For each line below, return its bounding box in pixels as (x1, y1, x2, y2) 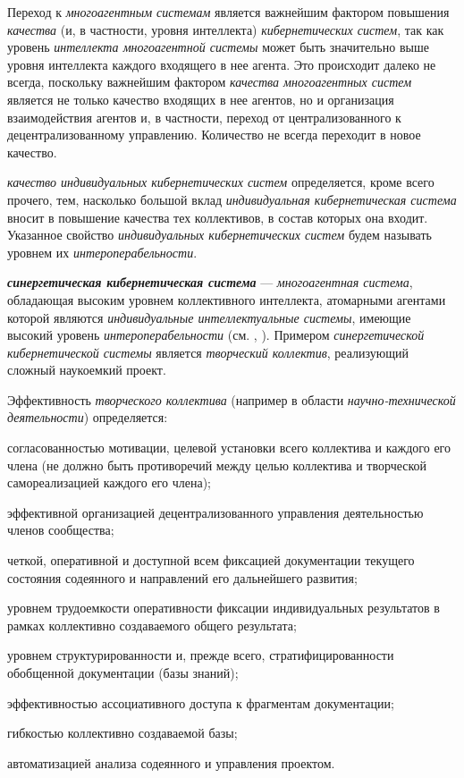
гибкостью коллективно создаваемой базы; (7, 723, 238, 742)
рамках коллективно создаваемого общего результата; (7, 615, 297, 634)
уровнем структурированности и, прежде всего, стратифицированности (7, 646, 394, 664)
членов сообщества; (7, 520, 114, 539)
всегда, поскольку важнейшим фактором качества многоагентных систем (7, 72, 412, 91)
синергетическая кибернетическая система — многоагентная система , (7, 273, 413, 292)
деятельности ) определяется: (7, 408, 168, 427)
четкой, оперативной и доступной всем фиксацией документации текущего (7, 551, 415, 570)
